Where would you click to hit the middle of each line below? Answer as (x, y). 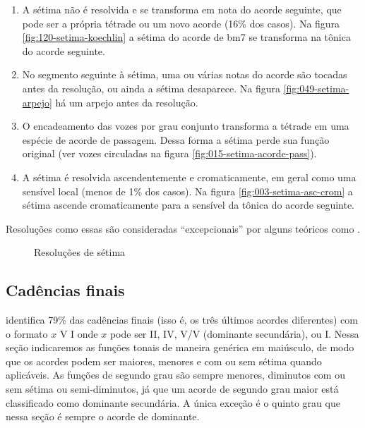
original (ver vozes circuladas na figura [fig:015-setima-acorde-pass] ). (169, 153)
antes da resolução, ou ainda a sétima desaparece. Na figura (151, 88)
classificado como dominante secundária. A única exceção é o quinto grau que (173, 402)
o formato (27, 333)
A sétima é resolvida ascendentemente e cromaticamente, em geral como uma (189, 177)
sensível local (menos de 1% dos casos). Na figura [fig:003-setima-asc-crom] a (187, 191)
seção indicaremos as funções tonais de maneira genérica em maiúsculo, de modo (180, 347)
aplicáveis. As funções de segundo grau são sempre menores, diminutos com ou (175, 375)
